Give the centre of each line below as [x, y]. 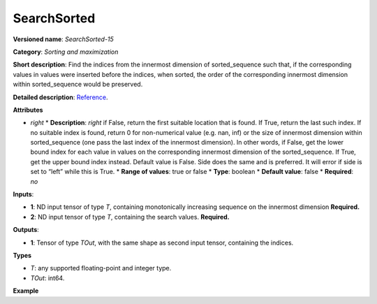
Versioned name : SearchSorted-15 [64, 39]
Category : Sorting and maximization [66, 52]
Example [26, 291]
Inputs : [23, 194]
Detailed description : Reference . [60, 97]
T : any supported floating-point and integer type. [101, 268]
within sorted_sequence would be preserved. [78, 85]
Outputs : [26, 230]
